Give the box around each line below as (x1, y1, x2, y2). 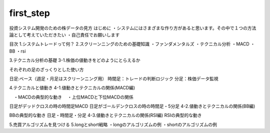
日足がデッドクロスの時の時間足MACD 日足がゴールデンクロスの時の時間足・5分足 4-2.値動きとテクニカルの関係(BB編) (9, 103, 255, 109)
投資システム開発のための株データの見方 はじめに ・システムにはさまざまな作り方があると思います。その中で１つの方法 (9, 25, 256, 31)
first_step (9, 7, 50, 18)
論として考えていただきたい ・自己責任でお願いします (9, 31, 120, 37)
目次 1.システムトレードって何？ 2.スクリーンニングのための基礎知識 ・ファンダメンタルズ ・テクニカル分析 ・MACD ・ (9, 41, 255, 47)
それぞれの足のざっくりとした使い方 (9, 66, 84, 72)
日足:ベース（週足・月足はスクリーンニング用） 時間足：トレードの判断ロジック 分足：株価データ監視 (9, 75, 218, 81)
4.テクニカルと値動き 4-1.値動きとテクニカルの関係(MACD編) (9, 85, 135, 91)
